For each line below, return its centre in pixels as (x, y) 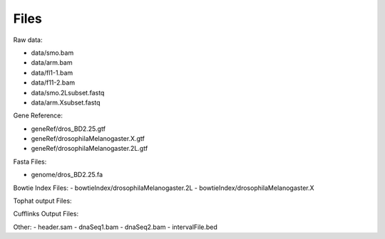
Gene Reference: (38, 116)
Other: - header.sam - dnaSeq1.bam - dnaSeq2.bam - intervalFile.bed (115, 227)
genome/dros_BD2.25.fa (67, 175)
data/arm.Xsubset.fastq (66, 102)
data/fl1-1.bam (52, 73)
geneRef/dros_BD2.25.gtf (68, 129)
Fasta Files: (30, 161)
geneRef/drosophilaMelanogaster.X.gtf (88, 139)
